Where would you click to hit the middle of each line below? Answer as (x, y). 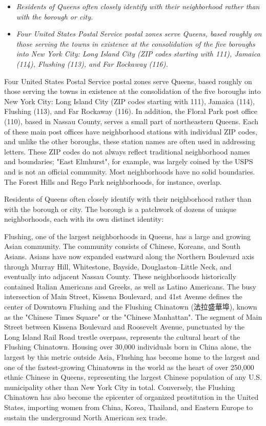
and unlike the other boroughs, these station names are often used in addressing (130, 141)
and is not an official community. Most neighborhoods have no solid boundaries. (130, 171)
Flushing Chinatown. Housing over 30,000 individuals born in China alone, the (128, 347)
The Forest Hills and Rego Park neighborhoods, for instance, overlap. (113, 181)
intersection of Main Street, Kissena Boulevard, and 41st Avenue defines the (123, 296)
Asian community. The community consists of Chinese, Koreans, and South (122, 246)
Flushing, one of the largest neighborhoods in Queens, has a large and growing (128, 236)
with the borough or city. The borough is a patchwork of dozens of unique (120, 209)
